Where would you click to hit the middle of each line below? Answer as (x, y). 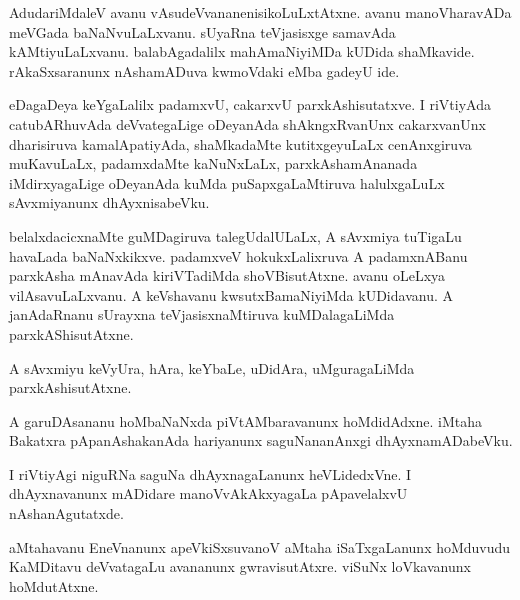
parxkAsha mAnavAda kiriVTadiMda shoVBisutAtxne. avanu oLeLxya (227, 275)
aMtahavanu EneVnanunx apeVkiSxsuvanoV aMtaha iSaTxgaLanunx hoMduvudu (260, 546)
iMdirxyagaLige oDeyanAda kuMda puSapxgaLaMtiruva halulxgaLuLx (227, 182)
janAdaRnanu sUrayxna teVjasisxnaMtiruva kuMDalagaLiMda (202, 314)
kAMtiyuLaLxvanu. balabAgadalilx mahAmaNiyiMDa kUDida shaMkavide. (242, 51)
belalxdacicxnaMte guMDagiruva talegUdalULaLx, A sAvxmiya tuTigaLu (235, 235)
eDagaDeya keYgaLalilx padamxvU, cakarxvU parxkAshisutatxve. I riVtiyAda (250, 104)
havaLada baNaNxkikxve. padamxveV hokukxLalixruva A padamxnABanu (238, 255)
